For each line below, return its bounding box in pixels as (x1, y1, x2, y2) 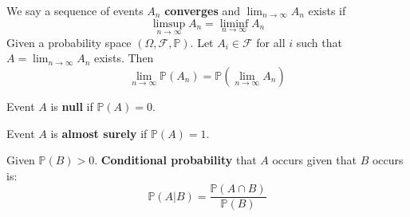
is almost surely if (50, 124, 148, 141)
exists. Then (93, 49, 154, 66)
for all (256, 34, 286, 50)
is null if (50, 98, 93, 114)
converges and (164, 2, 240, 18)
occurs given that (272, 152, 357, 168)
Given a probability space (6, 34, 132, 50)
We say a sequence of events (6, 2, 144, 18)
